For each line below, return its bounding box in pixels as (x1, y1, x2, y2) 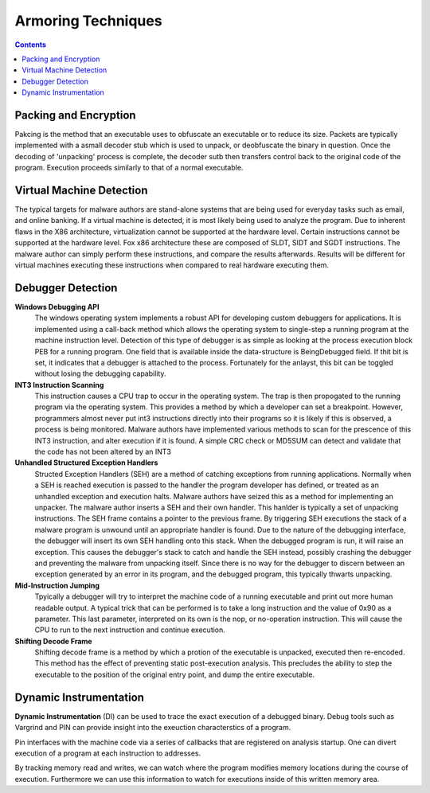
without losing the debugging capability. (34, 369, 166, 378)
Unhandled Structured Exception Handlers (14, 458, 158, 467)
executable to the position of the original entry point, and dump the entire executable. (34, 670, 315, 679)
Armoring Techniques (14, 12, 162, 29)
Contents (14, 40, 47, 49)
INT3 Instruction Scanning (14, 380, 104, 389)
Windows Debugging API (14, 302, 100, 311)
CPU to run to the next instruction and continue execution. (34, 625, 226, 635)
